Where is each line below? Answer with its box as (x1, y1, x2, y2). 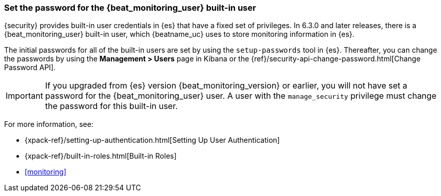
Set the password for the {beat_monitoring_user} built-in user (4, 3, 256, 13)
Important (6, 91, 43, 101)
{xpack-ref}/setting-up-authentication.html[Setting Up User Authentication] (25, 136, 280, 145)
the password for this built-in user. (45, 101, 178, 112)
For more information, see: (4, 120, 93, 129)
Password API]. (4, 63, 56, 72)
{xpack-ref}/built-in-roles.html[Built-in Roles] (25, 151, 177, 161)
